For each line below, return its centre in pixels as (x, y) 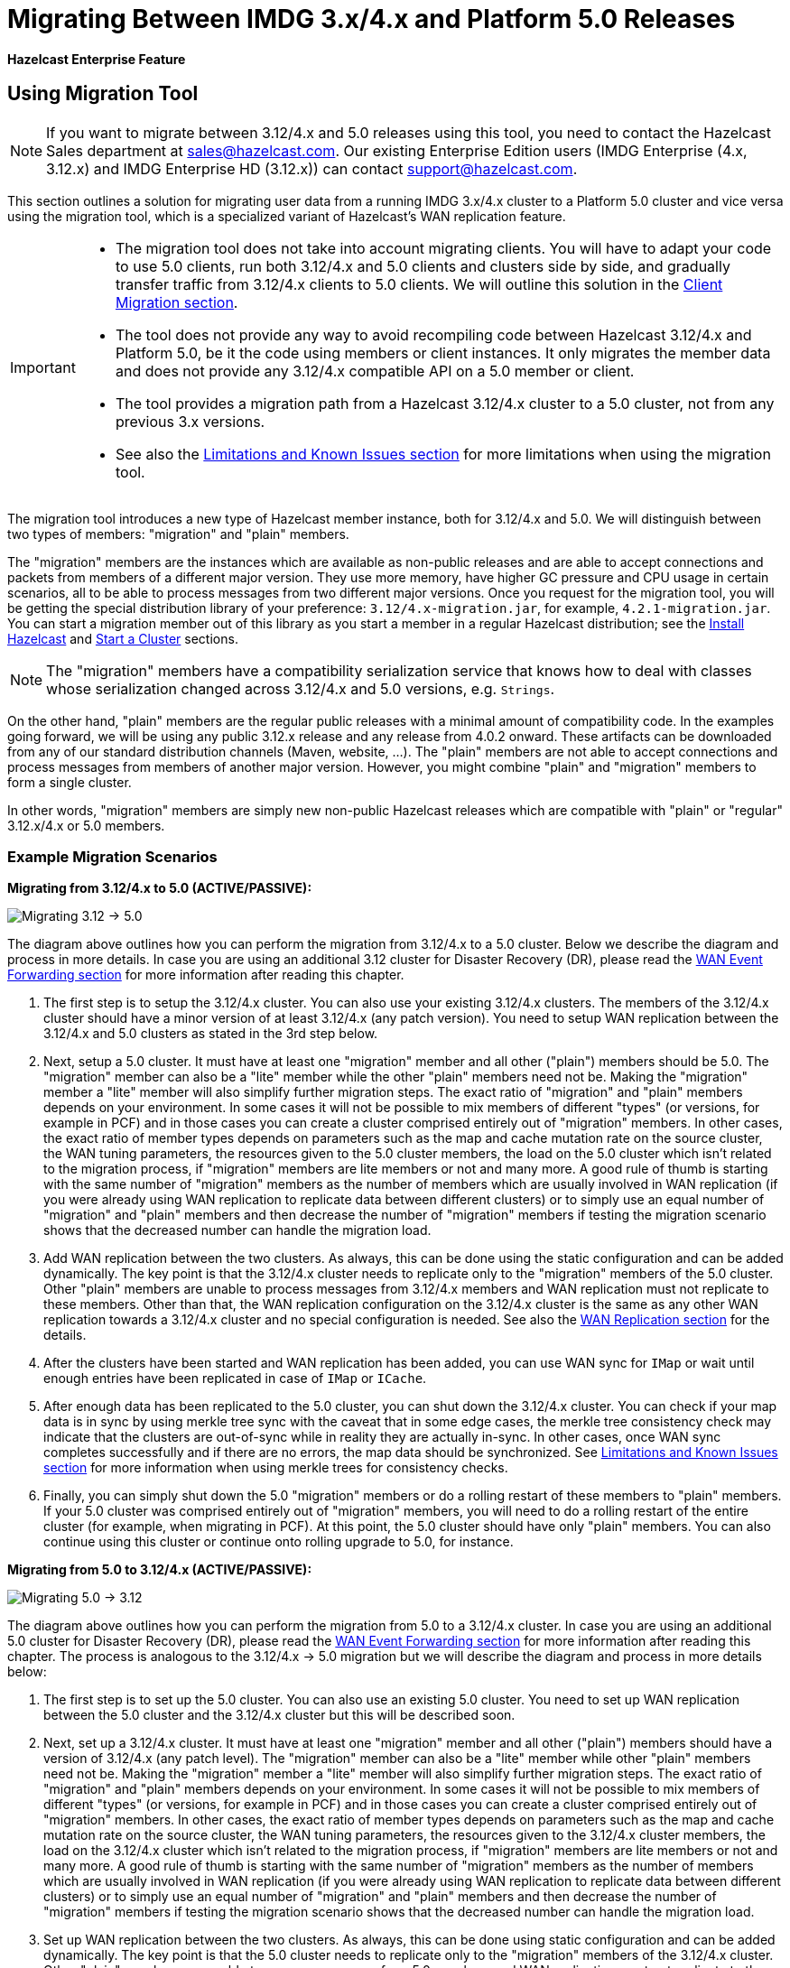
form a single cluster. (70, 782)
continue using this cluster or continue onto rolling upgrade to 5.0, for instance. (279, 1542)
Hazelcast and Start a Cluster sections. (123, 638)
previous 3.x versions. (190, 421)
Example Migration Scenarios (112, 856)
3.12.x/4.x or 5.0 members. (86, 825)
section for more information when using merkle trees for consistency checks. (276, 1468)
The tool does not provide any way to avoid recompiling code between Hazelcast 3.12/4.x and (433, 334)
